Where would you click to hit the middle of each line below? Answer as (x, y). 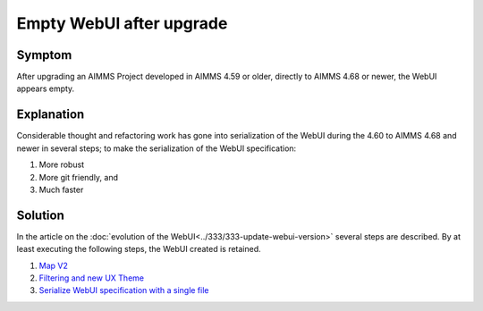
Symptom (44, 55)
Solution (40, 215)
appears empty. (46, 88)
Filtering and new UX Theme (92, 278)
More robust (62, 164)
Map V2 (54, 265)
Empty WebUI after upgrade (122, 23)
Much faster (61, 189)
